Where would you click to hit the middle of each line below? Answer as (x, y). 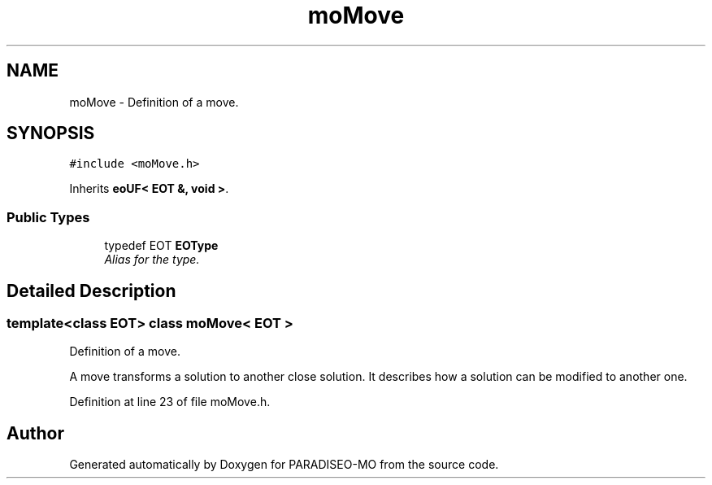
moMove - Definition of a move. (154, 102)
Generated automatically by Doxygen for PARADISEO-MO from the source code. (284, 465)
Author (35, 433)
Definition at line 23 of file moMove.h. (170, 402)
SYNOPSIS (51, 133)
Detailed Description (91, 291)
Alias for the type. (152, 260)
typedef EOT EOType (161, 246)
